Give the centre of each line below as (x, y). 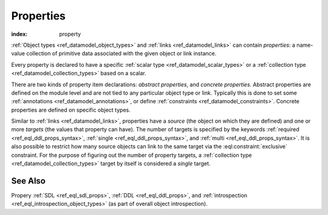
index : (19, 34)
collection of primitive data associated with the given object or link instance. (121, 53)
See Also (28, 181)
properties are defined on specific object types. (71, 110)
